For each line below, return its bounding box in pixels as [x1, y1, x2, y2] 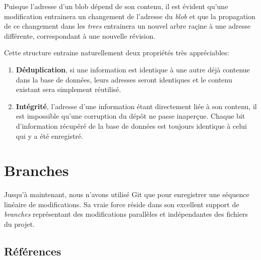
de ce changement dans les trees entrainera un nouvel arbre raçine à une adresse [4, 21, 251, 31]
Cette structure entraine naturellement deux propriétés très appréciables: [4, 47, 229, 58]
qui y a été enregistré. [16, 130, 83, 141]
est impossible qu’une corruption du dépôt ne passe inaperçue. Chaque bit [16, 111, 245, 121]
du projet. [4, 219, 35, 229]
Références [4, 243, 61, 259]
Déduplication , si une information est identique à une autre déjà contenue [16, 64, 250, 74]
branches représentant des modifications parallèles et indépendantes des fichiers [4, 209, 248, 219]
